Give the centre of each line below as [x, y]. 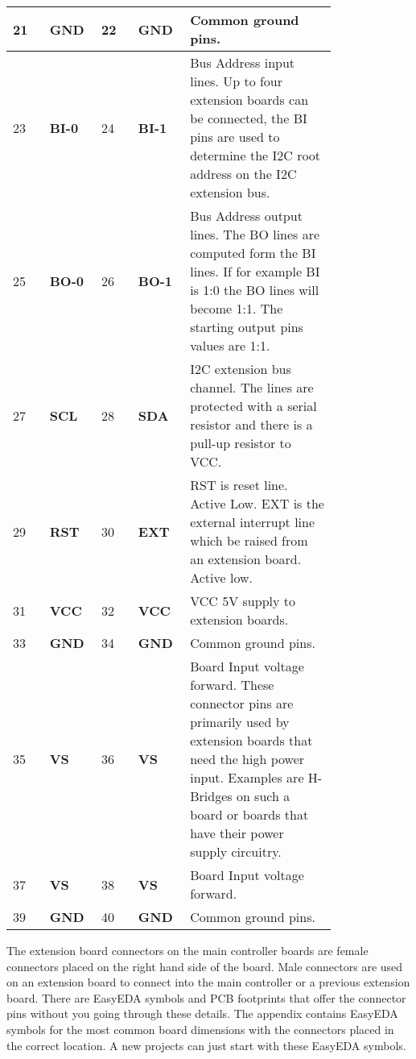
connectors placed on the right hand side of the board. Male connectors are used [205, 966]
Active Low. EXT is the [257, 503]
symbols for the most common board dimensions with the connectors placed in [200, 1029]
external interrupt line [253, 522]
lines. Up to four [237, 81]
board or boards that [249, 814]
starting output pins [247, 327]
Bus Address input [243, 62]
